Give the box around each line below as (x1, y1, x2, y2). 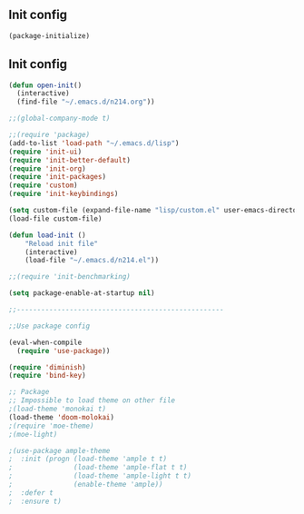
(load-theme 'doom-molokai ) (8, 412, 115, 421)
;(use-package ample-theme (8, 446, 111, 455)
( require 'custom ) (8, 181, 78, 190)
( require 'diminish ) (8, 362, 87, 371)
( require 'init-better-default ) (8, 155, 131, 164)
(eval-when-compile (8, 338, 83, 347)
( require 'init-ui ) (8, 147, 83, 156)
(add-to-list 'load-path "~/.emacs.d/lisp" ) (8, 138, 180, 148)
